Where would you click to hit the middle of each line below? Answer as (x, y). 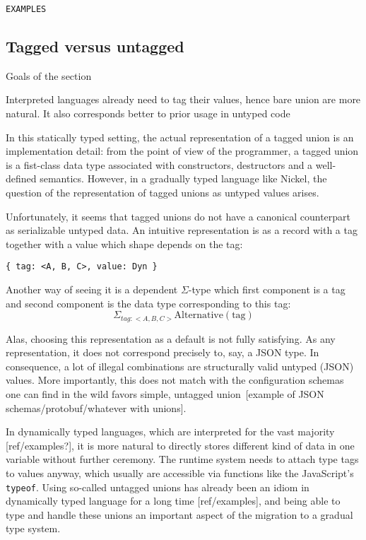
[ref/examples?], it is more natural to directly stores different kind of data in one (180, 445)
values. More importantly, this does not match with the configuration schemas (175, 380)
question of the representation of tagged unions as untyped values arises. (163, 193)
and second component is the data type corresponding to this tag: (148, 303)
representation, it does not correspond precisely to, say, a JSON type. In (163, 352)
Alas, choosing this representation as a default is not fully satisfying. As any (171, 338)
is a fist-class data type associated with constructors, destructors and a (159, 164)
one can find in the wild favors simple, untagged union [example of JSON (165, 394)
